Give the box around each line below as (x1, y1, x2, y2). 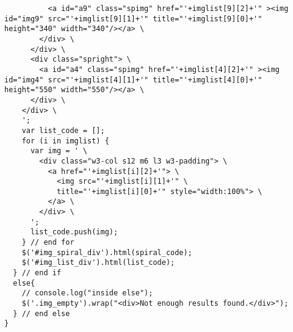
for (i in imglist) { (21, 136, 109, 145)
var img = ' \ (30, 146, 88, 156)
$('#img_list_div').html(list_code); (21, 258, 175, 267)
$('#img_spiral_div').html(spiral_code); (21, 248, 192, 257)
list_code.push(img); (30, 228, 118, 237)
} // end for (21, 238, 74, 247)
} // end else (13, 309, 70, 318)
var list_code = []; (21, 126, 105, 135)
